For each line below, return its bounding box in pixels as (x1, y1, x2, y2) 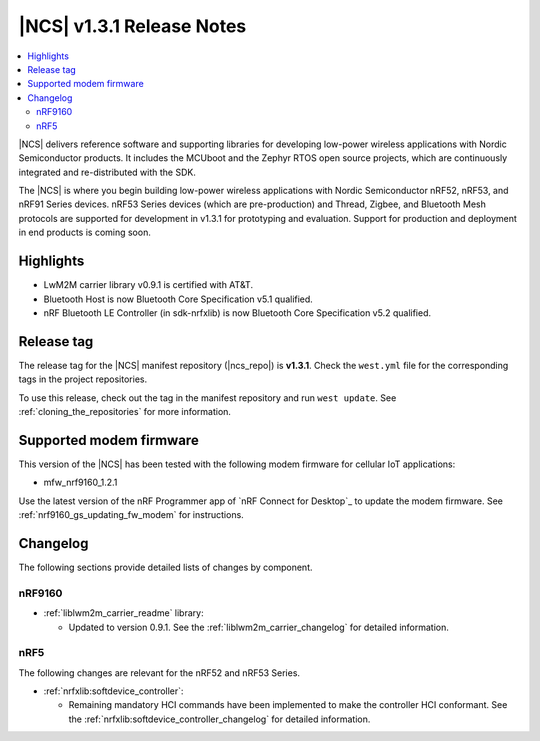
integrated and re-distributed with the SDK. (18, 166, 197, 178)
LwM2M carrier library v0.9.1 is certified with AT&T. (43, 279, 254, 291)
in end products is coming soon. (18, 226, 152, 239)
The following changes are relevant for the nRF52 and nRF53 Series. (18, 666, 300, 679)
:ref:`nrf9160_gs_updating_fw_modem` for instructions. (18, 509, 244, 521)
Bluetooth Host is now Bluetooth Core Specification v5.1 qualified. (43, 293, 314, 305)
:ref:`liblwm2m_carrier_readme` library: (43, 607, 204, 619)
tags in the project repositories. (18, 373, 148, 385)
